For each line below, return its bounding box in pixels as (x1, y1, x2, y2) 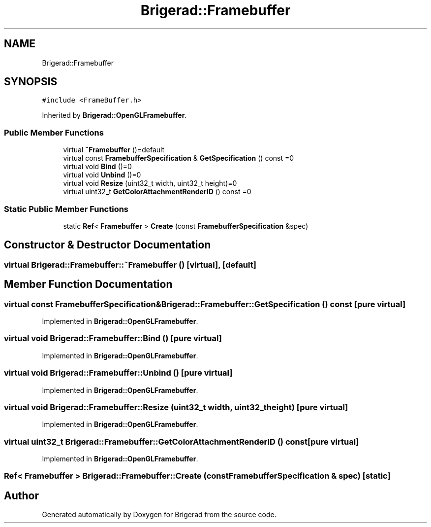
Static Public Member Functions (4, 204, 129, 214)
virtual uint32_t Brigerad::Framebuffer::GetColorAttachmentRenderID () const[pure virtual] (4, 436, 359, 447)
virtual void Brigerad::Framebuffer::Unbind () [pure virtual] (4, 368, 233, 378)
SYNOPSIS (4, 75, 58, 88)
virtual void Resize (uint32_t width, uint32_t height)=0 (63, 179, 237, 188)
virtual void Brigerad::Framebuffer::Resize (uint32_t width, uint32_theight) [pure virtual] (4, 402, 348, 412)
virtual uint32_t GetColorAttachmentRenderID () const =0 (63, 187, 251, 196)
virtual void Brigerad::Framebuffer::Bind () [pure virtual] (4, 333, 222, 344)
